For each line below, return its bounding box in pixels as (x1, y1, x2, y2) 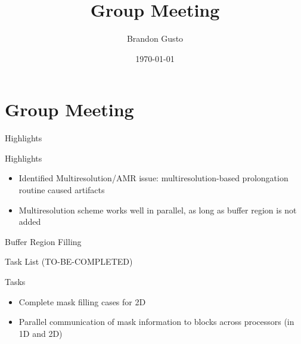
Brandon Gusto (126, 32, 184, 45)
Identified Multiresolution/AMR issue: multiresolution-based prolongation (18, 172, 288, 184)
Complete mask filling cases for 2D (18, 295, 146, 308)
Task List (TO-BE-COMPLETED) (5, 255, 133, 268)
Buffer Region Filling (5, 235, 82, 247)
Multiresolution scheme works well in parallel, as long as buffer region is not (18, 203, 297, 216)
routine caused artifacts (18, 184, 105, 196)
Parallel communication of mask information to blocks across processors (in (18, 315, 294, 328)
